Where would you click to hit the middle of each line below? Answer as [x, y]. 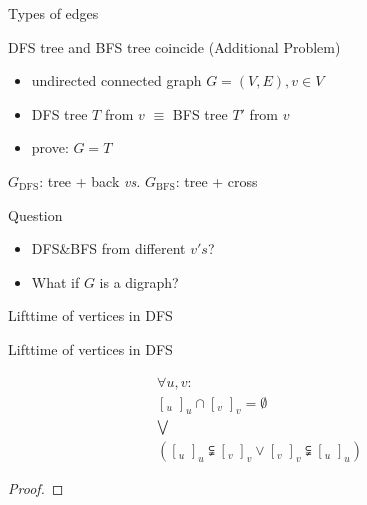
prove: [50, 147]
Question [35, 214]
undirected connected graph [116, 80]
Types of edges [53, 13]
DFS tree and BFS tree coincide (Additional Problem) [174, 46]
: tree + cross [216, 180]
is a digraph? [139, 281]
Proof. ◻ [36, 488]
